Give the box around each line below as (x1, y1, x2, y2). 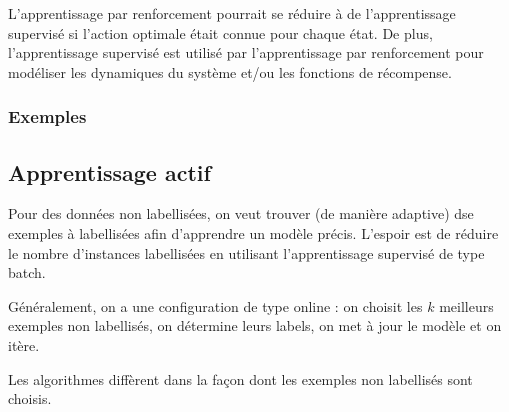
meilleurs (439, 295, 494, 316)
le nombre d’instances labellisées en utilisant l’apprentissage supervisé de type (8, 242, 485, 263)
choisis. (8, 388, 52, 409)
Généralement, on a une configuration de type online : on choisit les (8, 295, 423, 316)
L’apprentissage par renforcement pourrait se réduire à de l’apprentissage (8, 3, 456, 23)
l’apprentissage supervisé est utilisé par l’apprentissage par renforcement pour (8, 42, 484, 63)
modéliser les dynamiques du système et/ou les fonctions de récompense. (8, 61, 452, 82)
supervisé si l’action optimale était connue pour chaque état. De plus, (8, 22, 433, 43)
